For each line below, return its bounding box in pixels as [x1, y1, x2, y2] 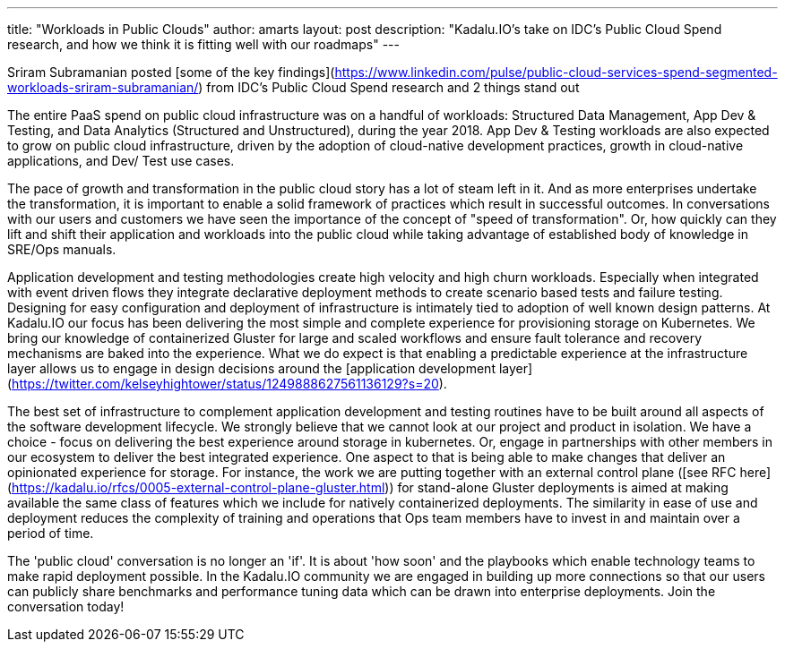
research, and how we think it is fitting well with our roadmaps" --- [7, 37, 400, 52]
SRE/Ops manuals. [7, 242, 116, 257]
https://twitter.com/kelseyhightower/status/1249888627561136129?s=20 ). [12, 376, 447, 391]
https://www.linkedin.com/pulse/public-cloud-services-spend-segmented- [334, 64, 778, 80]
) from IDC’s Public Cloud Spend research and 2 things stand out [198, 80, 580, 95]
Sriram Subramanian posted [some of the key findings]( [7, 64, 335, 80]
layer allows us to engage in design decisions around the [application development [7, 361, 496, 376]
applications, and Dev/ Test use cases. [7, 153, 235, 168]
